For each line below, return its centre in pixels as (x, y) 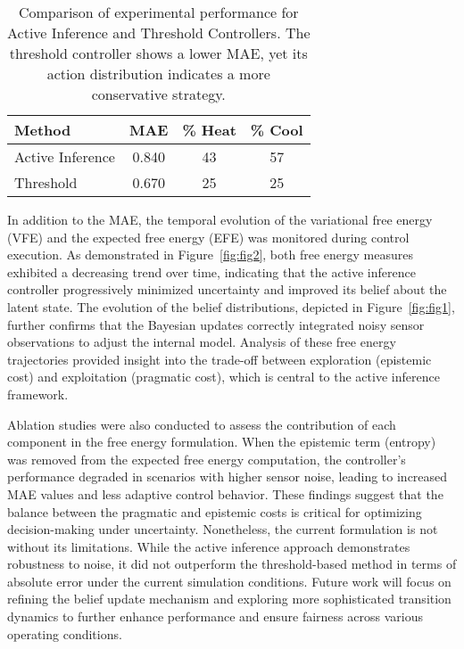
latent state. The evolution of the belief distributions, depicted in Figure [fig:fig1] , (231, 306)
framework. (38, 394)
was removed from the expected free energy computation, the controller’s (207, 459)
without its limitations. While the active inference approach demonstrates (209, 546)
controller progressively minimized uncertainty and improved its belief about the (227, 289)
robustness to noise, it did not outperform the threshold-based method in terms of (232, 564)
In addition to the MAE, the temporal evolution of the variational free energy (220, 219)
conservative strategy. (158, 94)
